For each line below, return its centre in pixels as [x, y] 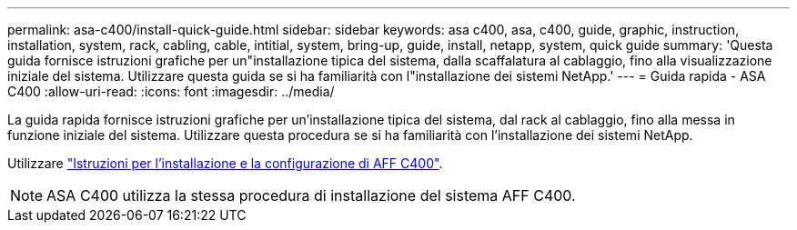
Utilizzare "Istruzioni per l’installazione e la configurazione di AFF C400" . [225, 163]
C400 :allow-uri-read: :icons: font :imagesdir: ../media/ [171, 91]
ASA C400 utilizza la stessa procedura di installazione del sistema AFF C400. [311, 195]
